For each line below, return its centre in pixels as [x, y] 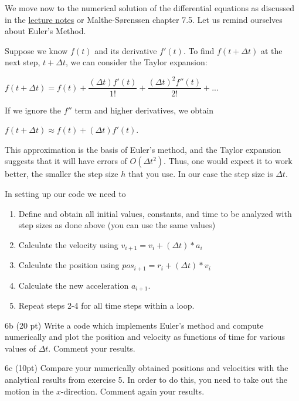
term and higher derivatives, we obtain [144, 110]
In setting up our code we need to [65, 193]
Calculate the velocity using [68, 244]
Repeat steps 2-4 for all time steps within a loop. [106, 305]
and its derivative [126, 50]
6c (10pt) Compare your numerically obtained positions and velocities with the [147, 368]
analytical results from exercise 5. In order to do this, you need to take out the [146, 380]
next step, [23, 62]
